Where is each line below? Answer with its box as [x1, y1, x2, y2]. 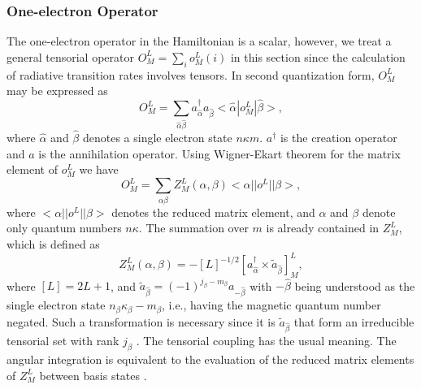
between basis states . [39, 366, 147, 383]
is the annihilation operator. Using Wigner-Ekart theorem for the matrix [38, 145, 401, 162]
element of [7, 161, 58, 178]
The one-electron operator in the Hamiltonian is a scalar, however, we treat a [7, 32, 392, 50]
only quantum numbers [7, 219, 122, 236]
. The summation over [138, 219, 249, 236]
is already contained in [266, 219, 380, 236]
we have [79, 161, 119, 178]
